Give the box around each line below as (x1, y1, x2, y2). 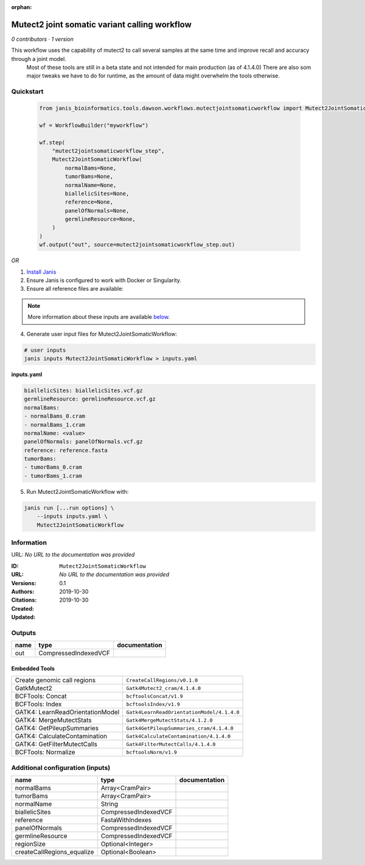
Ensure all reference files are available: (26, 285, 124, 293)
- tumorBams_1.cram (24, 472, 82, 479)
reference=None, (64, 199, 114, 205)
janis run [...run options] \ (24, 504, 114, 511)
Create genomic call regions (15, 676, 96, 685)
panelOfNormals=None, (64, 207, 130, 214)
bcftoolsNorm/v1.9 (126, 749, 178, 755)
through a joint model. (11, 55, 66, 62)
